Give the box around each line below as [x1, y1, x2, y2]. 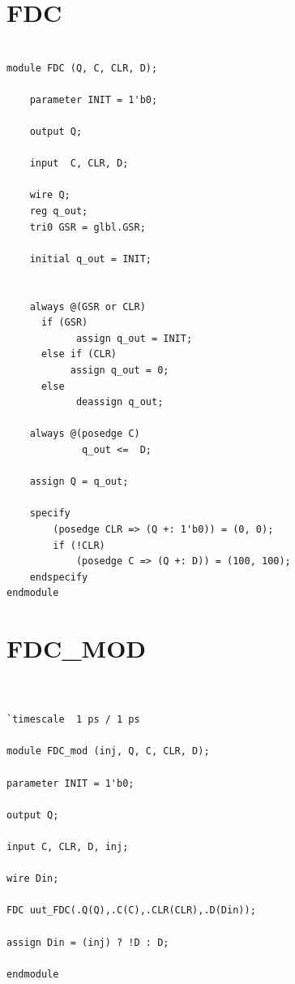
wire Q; [29, 189, 71, 201]
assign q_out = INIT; [75, 332, 193, 344]
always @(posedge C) [29, 428, 140, 440]
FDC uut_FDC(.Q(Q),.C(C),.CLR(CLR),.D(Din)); [6, 904, 256, 917]
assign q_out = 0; [70, 365, 169, 376]
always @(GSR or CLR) [29, 300, 146, 313]
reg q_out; [29, 205, 88, 218]
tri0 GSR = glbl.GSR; [29, 221, 146, 233]
